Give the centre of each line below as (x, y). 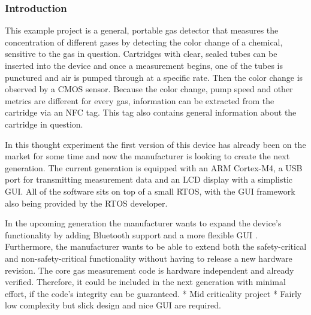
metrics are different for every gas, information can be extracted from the (140, 100)
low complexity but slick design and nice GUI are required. (113, 305)
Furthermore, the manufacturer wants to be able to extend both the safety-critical (156, 246)
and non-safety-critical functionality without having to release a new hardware (149, 258)
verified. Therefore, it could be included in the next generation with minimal (145, 282)
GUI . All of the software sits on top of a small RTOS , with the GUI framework (150, 191)
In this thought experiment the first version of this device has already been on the (155, 144)
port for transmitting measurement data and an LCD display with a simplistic (149, 179)
